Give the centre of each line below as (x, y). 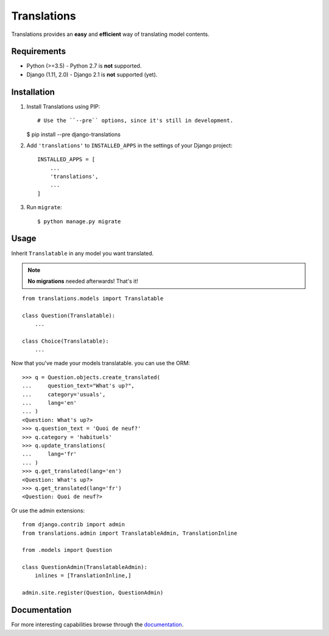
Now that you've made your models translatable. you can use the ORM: (101, 363)
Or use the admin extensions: (48, 510)
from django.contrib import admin (73, 525)
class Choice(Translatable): (65, 341)
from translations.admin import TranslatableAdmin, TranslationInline (130, 533)
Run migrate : (44, 207)
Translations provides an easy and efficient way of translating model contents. (110, 34)
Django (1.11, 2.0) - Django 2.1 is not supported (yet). (92, 74)
